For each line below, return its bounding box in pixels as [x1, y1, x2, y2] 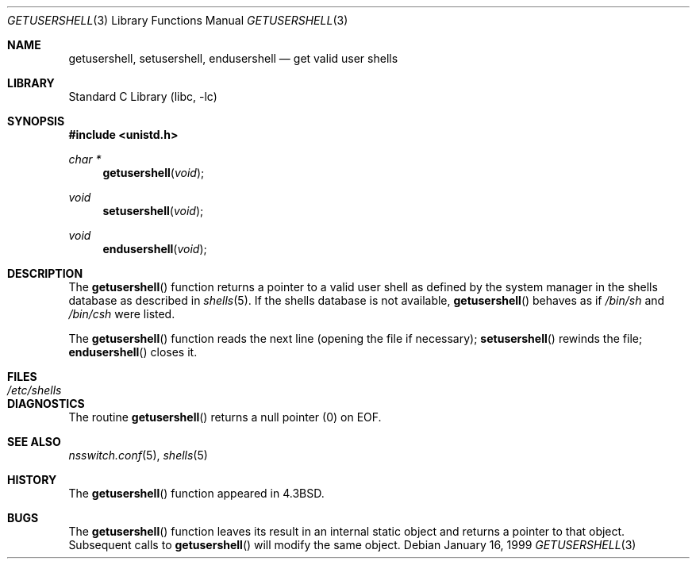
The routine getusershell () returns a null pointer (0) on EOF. [68, 410, 382, 424]
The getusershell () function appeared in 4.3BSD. [68, 486, 325, 500]
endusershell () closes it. [68, 345, 198, 359]
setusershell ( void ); [102, 204, 204, 217]
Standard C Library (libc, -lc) [68, 90, 217, 103]
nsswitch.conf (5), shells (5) [68, 448, 208, 462]
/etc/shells [7, 383, 62, 397]
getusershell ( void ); [102, 166, 205, 179]
